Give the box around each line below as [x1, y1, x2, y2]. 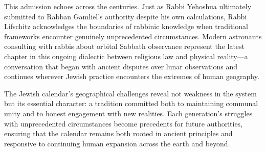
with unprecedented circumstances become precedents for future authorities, [4, 118, 243, 129]
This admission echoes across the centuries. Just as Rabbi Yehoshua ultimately [4, 1, 252, 11]
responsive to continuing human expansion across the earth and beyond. [4, 138, 230, 148]
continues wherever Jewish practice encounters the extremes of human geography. [4, 71, 259, 82]
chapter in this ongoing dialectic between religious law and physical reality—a [4, 50, 248, 61]
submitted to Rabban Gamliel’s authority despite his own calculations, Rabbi [4, 11, 247, 21]
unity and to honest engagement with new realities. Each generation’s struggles [4, 108, 253, 118]
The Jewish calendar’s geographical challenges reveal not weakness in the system [4, 88, 257, 98]
